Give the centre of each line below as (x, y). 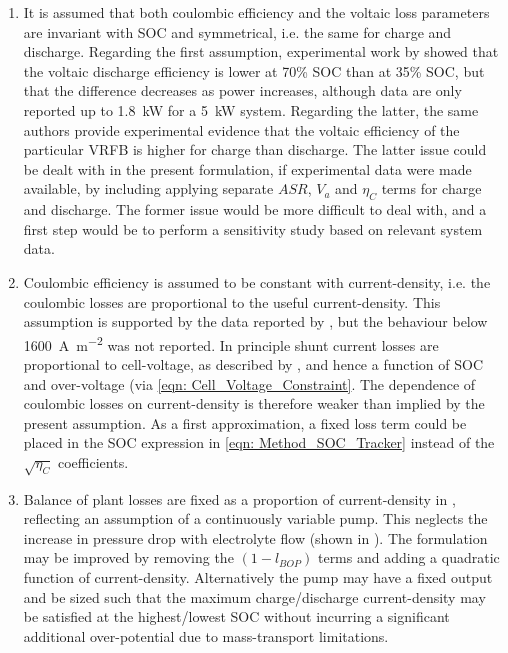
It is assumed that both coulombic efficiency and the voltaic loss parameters (256, 12)
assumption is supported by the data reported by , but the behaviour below (255, 321)
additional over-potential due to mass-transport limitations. (206, 635)
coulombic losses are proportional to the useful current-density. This (232, 301)
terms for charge (431, 188)
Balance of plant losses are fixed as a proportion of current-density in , (239, 498)
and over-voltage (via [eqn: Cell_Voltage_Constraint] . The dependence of (249, 383)
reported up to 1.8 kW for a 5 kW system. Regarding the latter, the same (251, 109)
